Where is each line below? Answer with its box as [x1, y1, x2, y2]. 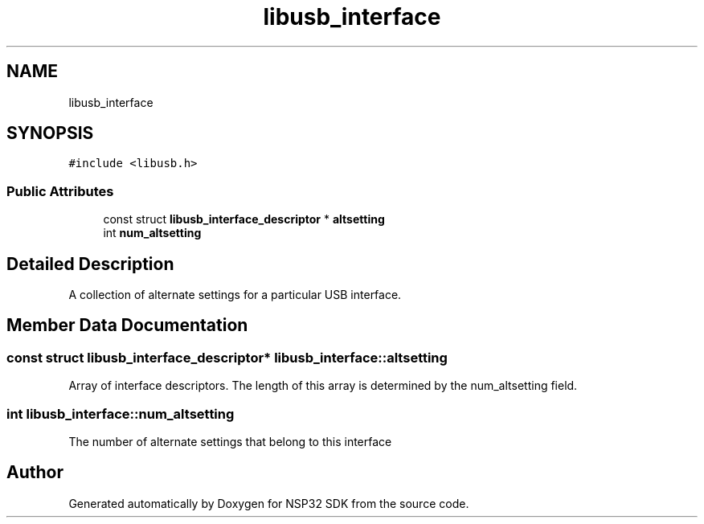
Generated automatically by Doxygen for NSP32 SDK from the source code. [68, 496, 469, 510]
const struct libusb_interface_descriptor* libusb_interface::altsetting [6, 349, 448, 366]
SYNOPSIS [6, 123, 94, 144]
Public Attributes [6, 182, 114, 199]
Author [6, 462, 63, 483]
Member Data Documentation [6, 315, 248, 336]
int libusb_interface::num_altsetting [6, 405, 235, 422]
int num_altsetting [103, 226, 202, 240]
